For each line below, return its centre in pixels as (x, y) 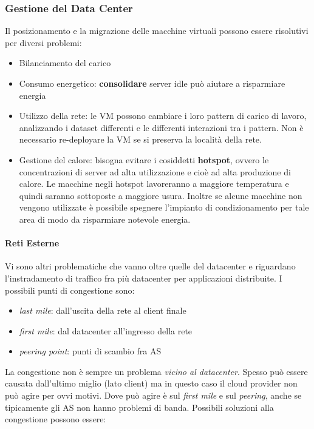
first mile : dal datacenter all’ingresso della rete (106, 330)
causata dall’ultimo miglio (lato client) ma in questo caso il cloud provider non (151, 383)
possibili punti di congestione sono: (70, 290)
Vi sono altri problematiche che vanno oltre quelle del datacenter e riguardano (150, 266)
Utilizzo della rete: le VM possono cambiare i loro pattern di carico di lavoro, (163, 116)
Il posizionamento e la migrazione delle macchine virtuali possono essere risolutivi (157, 31)
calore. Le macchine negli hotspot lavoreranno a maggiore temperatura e (154, 184)
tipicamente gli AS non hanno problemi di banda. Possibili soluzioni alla (139, 407)
